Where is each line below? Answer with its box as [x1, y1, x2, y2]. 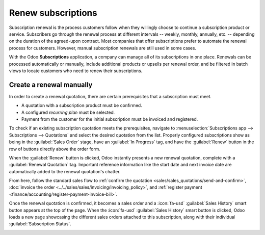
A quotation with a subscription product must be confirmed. [21, 103, 142, 108]
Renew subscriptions [9, 7, 98, 18]
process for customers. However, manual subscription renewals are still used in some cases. [9, 45, 196, 51]
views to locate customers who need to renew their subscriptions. [9, 68, 142, 74]
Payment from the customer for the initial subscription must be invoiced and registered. [21, 116, 198, 122]
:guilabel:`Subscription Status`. [9, 221, 71, 227]
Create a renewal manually [9, 80, 93, 89]
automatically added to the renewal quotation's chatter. [9, 168, 121, 174]
